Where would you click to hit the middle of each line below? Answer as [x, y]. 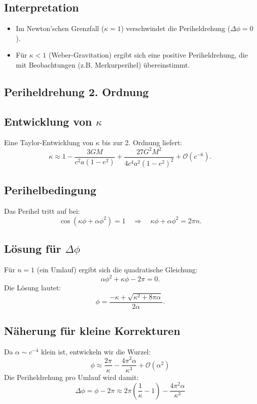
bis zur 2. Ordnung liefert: [142, 142]
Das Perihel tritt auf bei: [42, 211]
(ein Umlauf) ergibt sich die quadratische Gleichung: [117, 270]
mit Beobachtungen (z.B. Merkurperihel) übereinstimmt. [103, 64]
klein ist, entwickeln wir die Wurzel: [96, 351]
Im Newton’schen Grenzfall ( [60, 28]
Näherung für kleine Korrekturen [92, 331]
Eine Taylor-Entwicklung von [49, 142]
